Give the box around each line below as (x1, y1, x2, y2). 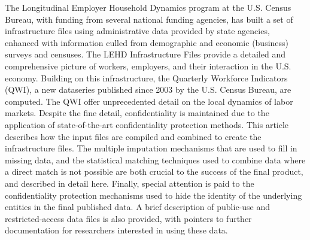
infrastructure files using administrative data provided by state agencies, (5, 25, 270, 37)
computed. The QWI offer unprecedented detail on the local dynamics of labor (5, 95, 293, 107)
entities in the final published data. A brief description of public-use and (5, 200, 271, 213)
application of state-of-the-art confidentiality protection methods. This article (5, 118, 289, 130)
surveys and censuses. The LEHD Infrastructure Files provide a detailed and (5, 48, 285, 60)
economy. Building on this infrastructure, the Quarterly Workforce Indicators (5, 71, 288, 84)
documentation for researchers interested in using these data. (5, 224, 228, 236)
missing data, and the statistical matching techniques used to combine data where (5, 153, 306, 166)
